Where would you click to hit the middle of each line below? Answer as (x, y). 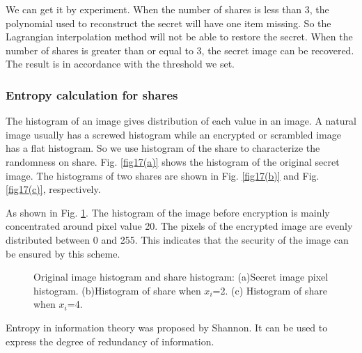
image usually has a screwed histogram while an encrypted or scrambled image (173, 134)
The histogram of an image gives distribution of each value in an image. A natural (181, 121)
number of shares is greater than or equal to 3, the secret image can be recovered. (180, 50)
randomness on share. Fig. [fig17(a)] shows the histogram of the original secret (173, 161)
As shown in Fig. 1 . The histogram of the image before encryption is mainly (168, 212)
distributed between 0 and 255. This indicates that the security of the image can (177, 239)
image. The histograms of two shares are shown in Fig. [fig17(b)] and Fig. (163, 175)
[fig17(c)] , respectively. (53, 189)
